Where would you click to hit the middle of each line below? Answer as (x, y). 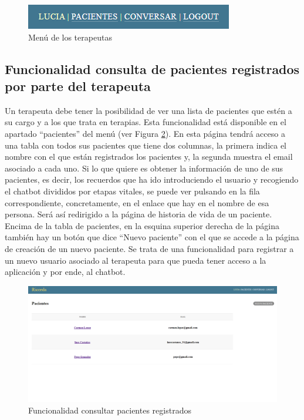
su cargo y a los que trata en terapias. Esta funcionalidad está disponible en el (146, 122)
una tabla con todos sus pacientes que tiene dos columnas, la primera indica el (146, 145)
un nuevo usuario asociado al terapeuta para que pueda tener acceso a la (136, 260)
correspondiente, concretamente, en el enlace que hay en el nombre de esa (137, 202)
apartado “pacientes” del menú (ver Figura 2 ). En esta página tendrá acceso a (145, 133)
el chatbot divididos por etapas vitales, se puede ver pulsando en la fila (132, 191)
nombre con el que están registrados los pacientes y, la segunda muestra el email (149, 157)
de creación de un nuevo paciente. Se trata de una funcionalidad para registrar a (149, 248)
